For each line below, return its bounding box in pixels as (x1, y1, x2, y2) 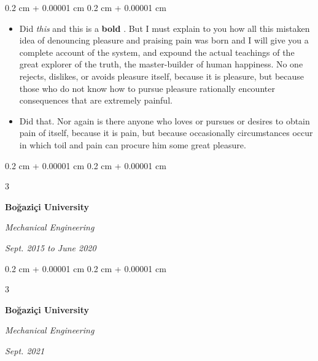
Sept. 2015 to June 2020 (5, 241, 96, 254)
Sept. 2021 (5, 344, 45, 357)
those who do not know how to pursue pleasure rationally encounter (19, 82, 275, 94)
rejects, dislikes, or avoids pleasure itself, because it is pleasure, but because (19, 69, 304, 82)
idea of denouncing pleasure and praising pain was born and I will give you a (19, 34, 309, 47)
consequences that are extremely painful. (19, 94, 173, 107)
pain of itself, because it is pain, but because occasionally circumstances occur (19, 126, 313, 139)
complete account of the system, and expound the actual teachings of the (19, 45, 295, 58)
